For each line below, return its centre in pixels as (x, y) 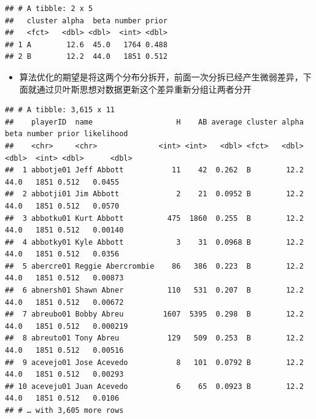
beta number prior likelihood (67, 134)
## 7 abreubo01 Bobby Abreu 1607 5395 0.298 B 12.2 (154, 314)
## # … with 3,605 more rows (64, 410)
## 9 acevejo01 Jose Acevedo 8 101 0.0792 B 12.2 (154, 362)
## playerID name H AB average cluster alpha (154, 122)
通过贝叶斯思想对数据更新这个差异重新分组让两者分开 (144, 89)
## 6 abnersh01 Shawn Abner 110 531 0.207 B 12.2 (154, 290)
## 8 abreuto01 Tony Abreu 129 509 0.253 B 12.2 (154, 338)
